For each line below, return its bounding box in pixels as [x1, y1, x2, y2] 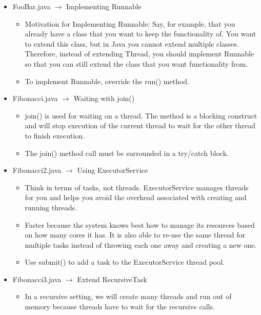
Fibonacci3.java [12, 273, 62, 284]
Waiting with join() [73, 93, 135, 104]
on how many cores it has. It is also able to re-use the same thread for [25, 229, 246, 240]
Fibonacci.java [12, 93, 58, 104]
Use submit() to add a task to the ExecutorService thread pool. [25, 257, 225, 267]
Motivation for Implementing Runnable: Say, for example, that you [25, 18, 235, 29]
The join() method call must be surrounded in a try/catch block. [25, 147, 229, 158]
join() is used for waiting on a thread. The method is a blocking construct [25, 110, 257, 121]
